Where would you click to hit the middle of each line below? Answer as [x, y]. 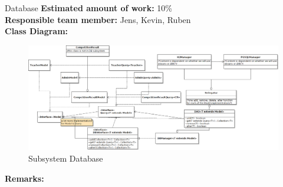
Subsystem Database [66, 158]
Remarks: [24, 178]
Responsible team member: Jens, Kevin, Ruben [98, 19]
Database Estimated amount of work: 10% [89, 8]
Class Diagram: [37, 31]
